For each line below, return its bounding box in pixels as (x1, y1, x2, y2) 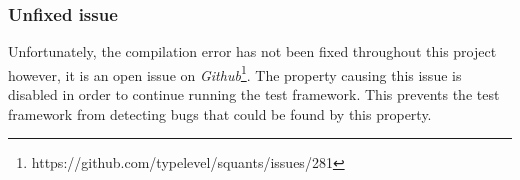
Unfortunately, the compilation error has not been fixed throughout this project (8, 41, 497, 62)
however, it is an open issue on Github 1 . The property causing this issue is (8, 61, 462, 85)
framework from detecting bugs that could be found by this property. (8, 103, 432, 124)
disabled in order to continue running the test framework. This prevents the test (8, 84, 500, 105)
